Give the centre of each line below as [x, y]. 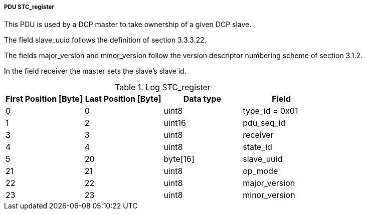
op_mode [260, 171]
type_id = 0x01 [270, 111]
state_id [257, 147]
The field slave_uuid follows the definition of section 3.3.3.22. [105, 40]
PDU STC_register [29, 7]
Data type [202, 99]
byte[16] [179, 159]
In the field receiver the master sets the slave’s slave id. [95, 71]
